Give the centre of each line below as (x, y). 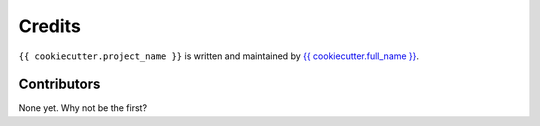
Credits (50, 26)
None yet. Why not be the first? (83, 108)
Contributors (59, 84)
